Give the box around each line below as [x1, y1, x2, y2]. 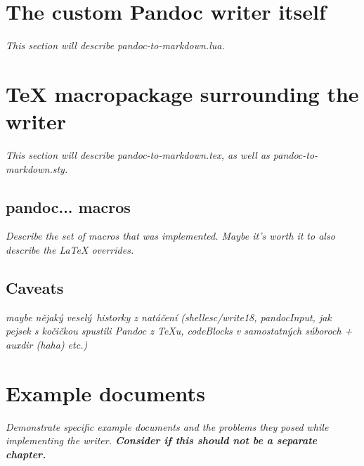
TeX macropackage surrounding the [6, 79, 359, 108]
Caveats [6, 277, 64, 298]
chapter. [6, 446, 46, 461]
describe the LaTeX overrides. [6, 242, 134, 257]
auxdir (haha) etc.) [6, 337, 88, 351]
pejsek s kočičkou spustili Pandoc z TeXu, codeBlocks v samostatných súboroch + [6, 323, 353, 338]
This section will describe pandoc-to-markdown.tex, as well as [6, 148, 270, 162]
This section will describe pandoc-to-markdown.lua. [6, 38, 225, 53]
